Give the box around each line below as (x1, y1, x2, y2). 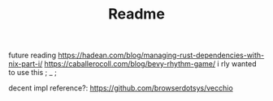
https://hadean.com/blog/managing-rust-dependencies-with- (58, 50, 265, 61)
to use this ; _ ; (8, 68, 57, 78)
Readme (108, 5, 165, 23)
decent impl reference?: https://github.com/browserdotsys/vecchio (8, 83, 233, 93)
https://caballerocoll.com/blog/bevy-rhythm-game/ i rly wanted (44, 59, 257, 69)
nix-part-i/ (8, 59, 43, 69)
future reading (8, 50, 57, 61)
